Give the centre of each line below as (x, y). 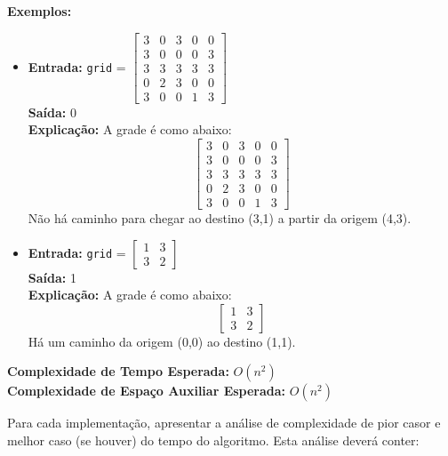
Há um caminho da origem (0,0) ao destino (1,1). (162, 341)
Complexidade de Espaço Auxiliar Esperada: (147, 391)
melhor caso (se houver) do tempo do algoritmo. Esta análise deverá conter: (213, 440)
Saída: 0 (52, 112)
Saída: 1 (52, 277)
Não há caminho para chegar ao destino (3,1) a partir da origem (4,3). (220, 218)
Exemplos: (40, 11)
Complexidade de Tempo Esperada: (118, 371)
